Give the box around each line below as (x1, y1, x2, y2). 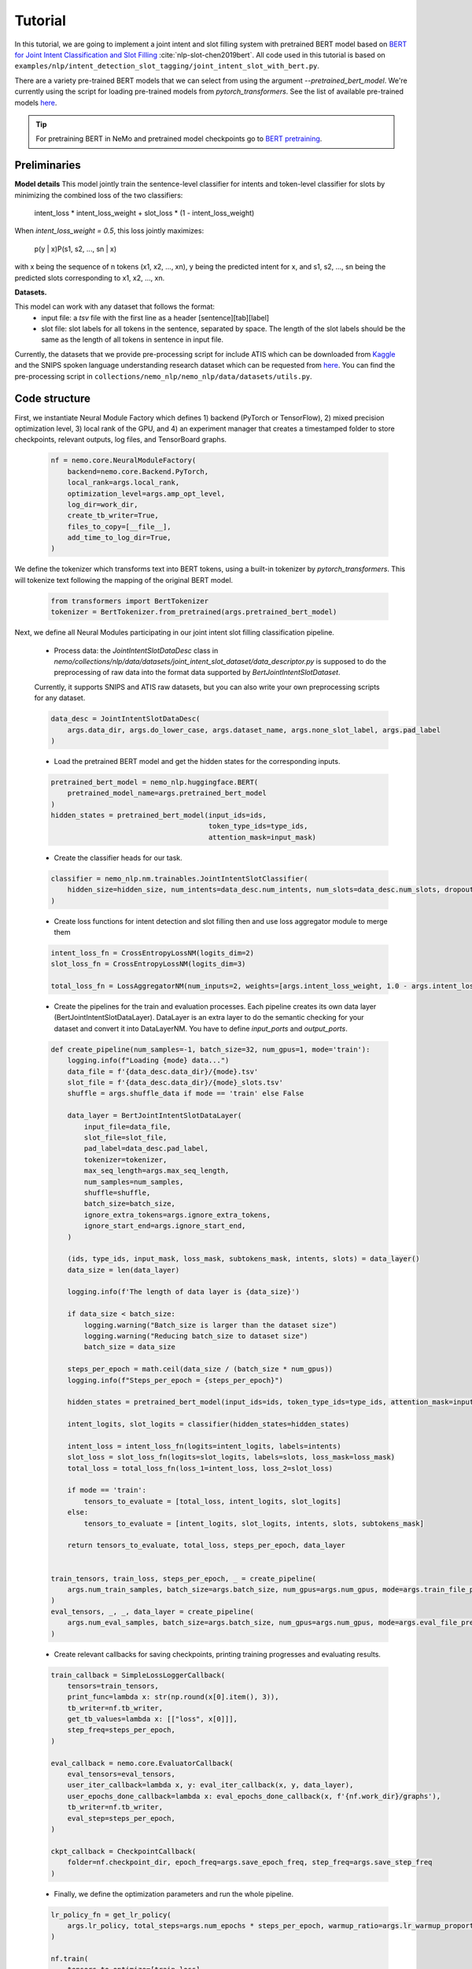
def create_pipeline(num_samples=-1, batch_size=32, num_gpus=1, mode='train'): (50, 1044, 371, 1054)
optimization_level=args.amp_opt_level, (67, 489, 226, 498)
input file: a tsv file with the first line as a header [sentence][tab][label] (41, 313, 270, 322)
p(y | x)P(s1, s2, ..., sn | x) (34, 244, 117, 254)
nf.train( (50, 1954, 89, 1963)
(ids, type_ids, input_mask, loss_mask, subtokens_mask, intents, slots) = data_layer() (67, 1255, 420, 1263)
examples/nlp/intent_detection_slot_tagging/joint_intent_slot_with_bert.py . (14, 61, 320, 71)
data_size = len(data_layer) (67, 1265, 180, 1274)
